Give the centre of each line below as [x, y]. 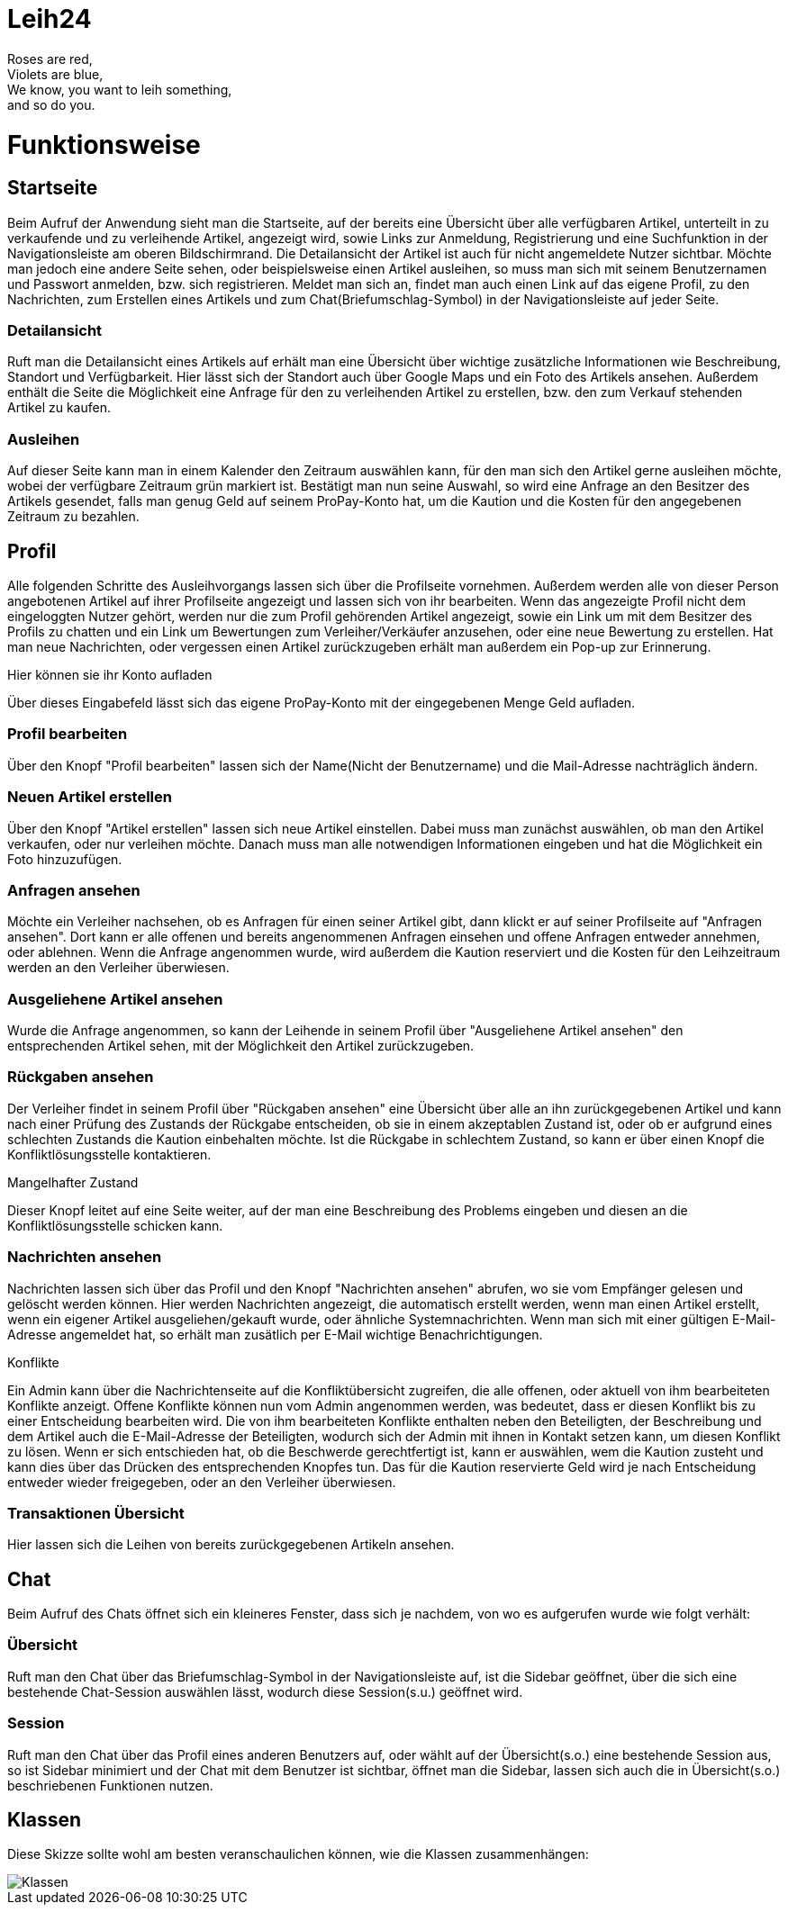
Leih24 [50, 19]
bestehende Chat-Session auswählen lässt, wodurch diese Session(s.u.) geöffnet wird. [265, 1691]
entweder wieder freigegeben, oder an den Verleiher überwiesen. [202, 1482]
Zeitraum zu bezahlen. [73, 517]
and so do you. [51, 104]
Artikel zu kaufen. [59, 408]
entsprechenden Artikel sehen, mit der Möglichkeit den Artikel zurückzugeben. [241, 1046]
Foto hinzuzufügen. [65, 859]
